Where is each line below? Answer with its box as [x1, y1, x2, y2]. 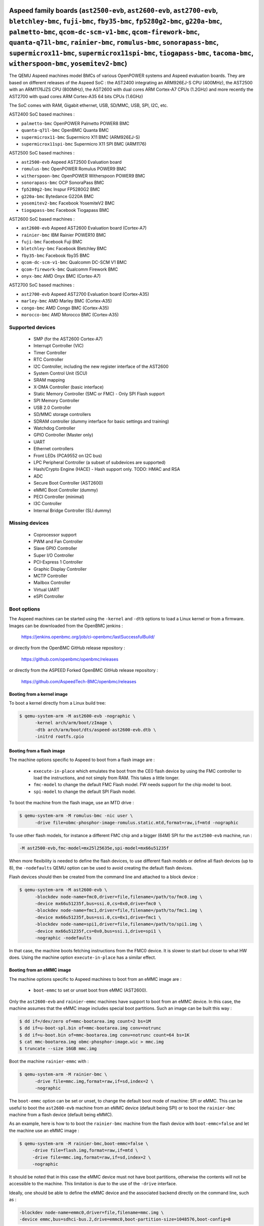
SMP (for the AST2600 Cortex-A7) [33, 336, 103, 342]
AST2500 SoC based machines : [9, 150, 75, 156]
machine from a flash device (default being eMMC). [9, 1111, 113, 1118]
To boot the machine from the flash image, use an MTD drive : [9, 800, 134, 806]
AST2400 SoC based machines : [9, 111, 75, 117]
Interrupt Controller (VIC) [33, 343, 84, 349]
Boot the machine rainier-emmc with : [9, 1058, 89, 1064]
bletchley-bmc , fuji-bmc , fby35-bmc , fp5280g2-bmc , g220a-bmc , [9, 17, 222, 26]
